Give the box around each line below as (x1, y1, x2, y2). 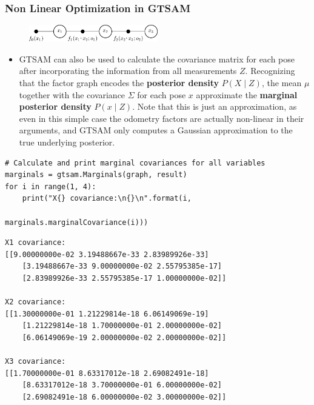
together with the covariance (19, 88, 125, 101)
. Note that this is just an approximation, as (132, 100, 297, 113)
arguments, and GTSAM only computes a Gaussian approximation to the (19, 124, 293, 136)
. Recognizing (245, 64, 295, 77)
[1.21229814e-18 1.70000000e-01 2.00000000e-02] (22, 321, 222, 330)
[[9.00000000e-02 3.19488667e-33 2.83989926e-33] (5, 250, 209, 259)
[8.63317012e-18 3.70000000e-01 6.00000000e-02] (22, 381, 222, 390)
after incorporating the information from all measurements (19, 64, 237, 77)
